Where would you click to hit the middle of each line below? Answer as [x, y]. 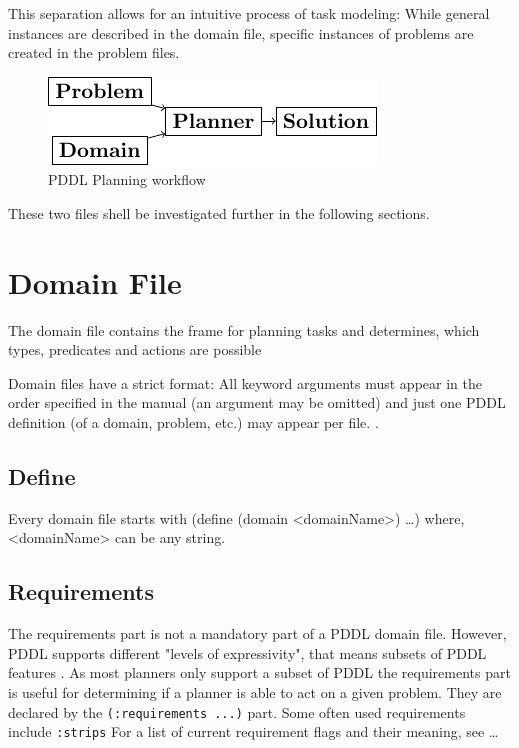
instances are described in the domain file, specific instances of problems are [241, 32]
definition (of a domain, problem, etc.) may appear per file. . [193, 422]
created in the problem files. [94, 52]
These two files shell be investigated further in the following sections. [219, 212]
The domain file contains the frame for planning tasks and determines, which [244, 329]
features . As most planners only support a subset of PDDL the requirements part [259, 672]
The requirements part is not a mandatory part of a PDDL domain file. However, [257, 633]
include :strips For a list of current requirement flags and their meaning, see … [253, 731]
